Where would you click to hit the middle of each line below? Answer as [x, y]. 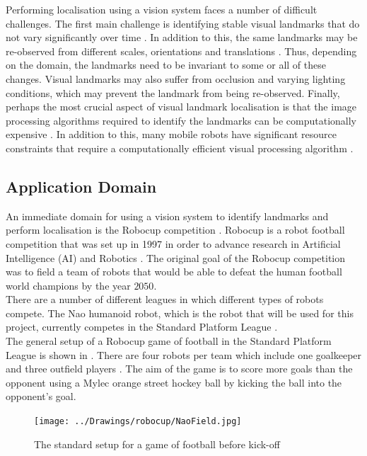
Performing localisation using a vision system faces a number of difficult [162, 9]
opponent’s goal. [41, 396]
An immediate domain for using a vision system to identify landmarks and [167, 216]
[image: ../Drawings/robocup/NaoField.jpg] [138, 422]
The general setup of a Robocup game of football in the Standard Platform [169, 341]
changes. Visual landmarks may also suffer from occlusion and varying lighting [176, 78]
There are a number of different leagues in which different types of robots [165, 299]
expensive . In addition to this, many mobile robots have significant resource [171, 134]
